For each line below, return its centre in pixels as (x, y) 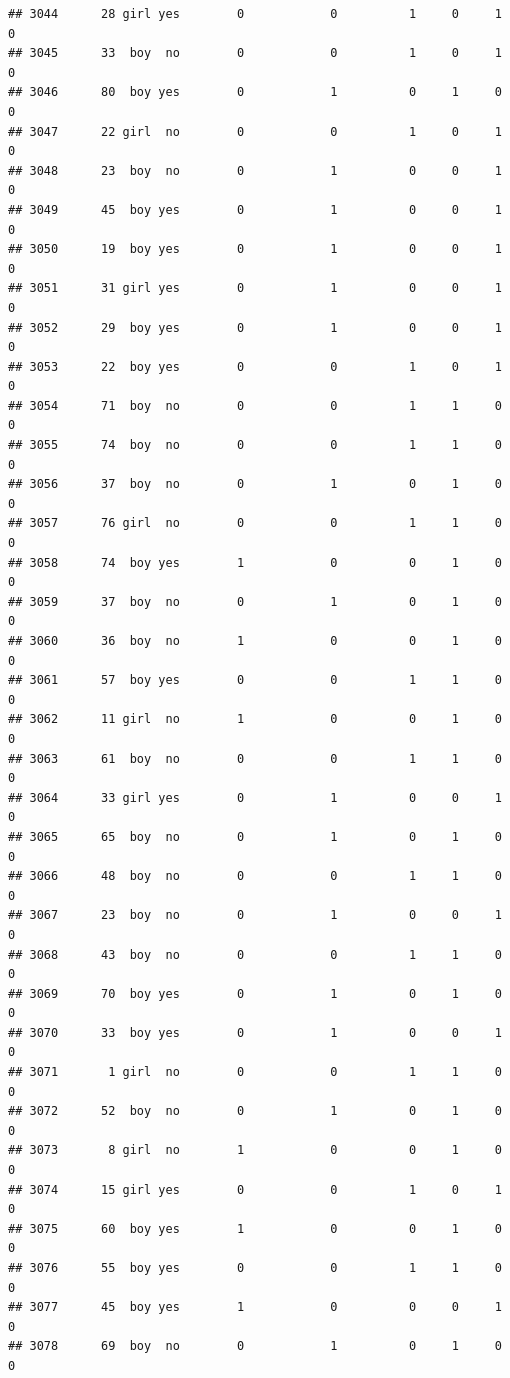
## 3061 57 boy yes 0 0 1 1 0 (255, 680)
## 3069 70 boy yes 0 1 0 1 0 (255, 993)
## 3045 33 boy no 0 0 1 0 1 (255, 53)
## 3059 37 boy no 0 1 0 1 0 (255, 601)
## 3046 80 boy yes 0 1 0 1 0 (255, 92)
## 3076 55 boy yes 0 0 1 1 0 (255, 1268)
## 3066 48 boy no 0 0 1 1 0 (255, 876)
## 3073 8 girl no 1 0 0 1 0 (255, 1150)
